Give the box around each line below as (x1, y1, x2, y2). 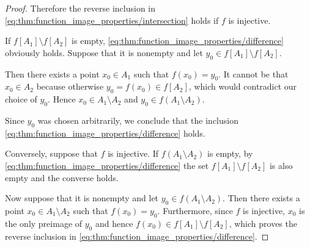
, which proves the (229, 217, 297, 229)
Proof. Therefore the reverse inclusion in (5, 2, 156, 14)
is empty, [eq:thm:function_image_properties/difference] (72, 34, 284, 47)
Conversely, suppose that (5, 147, 98, 160)
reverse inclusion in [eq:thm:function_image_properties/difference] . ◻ (5, 229, 269, 242)
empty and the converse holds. (5, 171, 119, 184)
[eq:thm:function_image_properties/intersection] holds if (5, 13, 219, 26)
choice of (5, 93, 37, 106)
